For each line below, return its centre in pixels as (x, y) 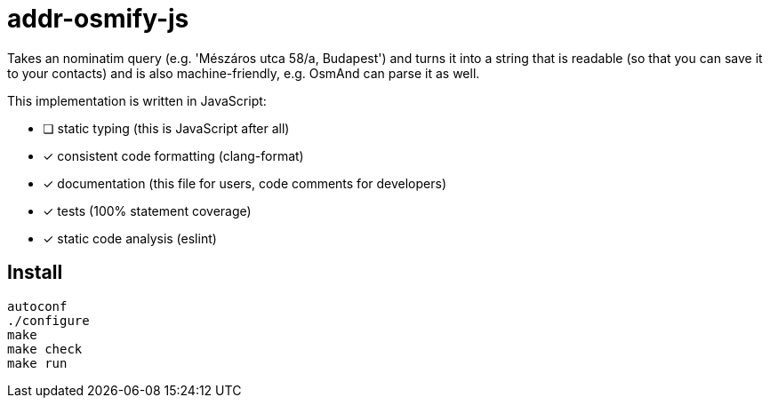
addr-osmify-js (98, 19)
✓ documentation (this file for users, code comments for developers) (245, 183)
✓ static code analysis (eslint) (130, 238)
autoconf (37, 306)
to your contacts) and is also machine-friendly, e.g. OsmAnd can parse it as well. (244, 73)
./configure (48, 320)
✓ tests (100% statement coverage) (147, 210)
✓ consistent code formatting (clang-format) (173, 155)
